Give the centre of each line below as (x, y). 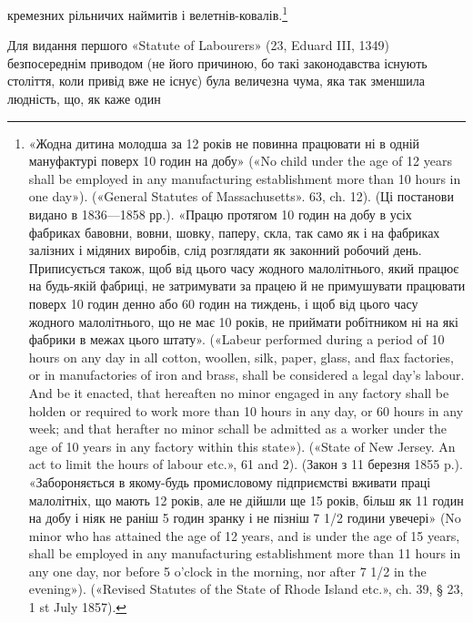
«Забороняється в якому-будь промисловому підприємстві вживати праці (230, 481)
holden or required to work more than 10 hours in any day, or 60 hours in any (246, 410)
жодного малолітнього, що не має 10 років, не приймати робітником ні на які (243, 321)
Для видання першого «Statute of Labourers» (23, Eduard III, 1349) (199, 45)
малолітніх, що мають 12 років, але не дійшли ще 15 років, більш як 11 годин (246, 500)
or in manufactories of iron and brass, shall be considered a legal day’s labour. (247, 375)
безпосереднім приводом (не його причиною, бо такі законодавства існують (217, 62)
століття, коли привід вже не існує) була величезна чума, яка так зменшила (216, 81)
